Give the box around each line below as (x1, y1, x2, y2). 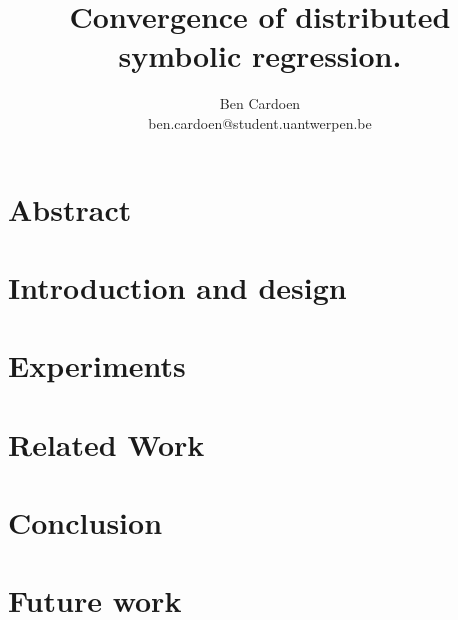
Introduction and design (8, 266, 347, 307)
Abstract (8, 188, 132, 229)
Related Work (8, 423, 205, 464)
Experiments (8, 345, 186, 386)
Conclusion (8, 502, 163, 542)
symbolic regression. (118, 35, 402, 76)
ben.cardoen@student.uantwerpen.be (148, 112, 372, 133)
